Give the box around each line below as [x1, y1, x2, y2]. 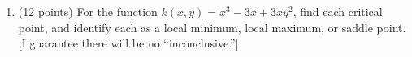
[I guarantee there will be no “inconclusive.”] [18, 35, 239, 51]
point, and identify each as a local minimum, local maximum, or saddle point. [18, 18, 406, 35]
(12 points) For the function [18, 3, 158, 19]
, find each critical [293, 3, 383, 19]
